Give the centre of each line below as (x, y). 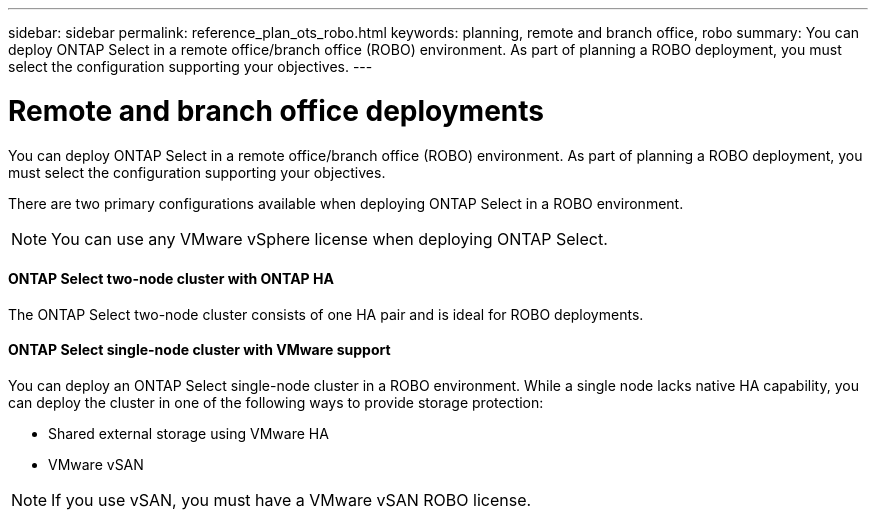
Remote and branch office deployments (276, 110)
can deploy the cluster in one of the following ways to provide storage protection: (276, 402)
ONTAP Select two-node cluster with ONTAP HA (171, 279)
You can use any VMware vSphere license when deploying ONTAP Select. (329, 238)
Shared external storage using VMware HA (188, 433)
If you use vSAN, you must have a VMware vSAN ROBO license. (291, 499)
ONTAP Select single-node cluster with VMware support (199, 350)
